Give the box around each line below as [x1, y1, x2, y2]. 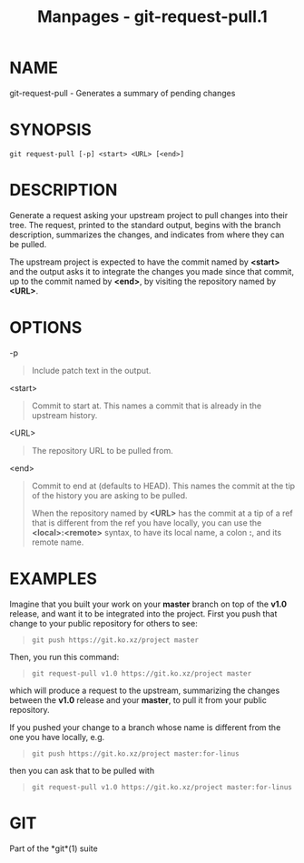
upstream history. [31, 409, 98, 420]
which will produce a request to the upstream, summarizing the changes [9, 685, 280, 696]
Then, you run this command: [9, 651, 120, 662]
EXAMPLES [9, 568, 97, 588]
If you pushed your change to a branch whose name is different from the [9, 721, 281, 733]
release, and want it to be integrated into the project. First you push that [9, 607, 278, 619]
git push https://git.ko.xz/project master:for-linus [31, 748, 240, 758]
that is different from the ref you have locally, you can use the [31, 517, 262, 528]
